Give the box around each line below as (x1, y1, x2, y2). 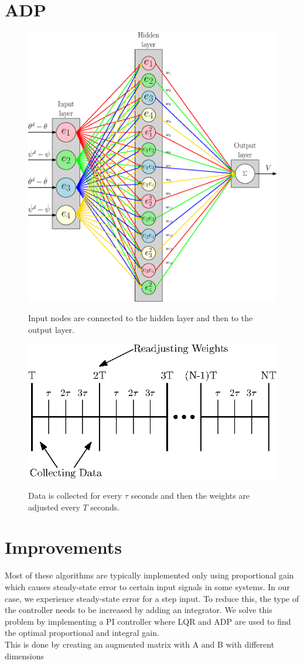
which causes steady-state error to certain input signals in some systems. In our (5, 580, 291, 593)
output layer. (28, 323, 75, 335)
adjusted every (28, 500, 80, 513)
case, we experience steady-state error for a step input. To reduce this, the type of (5, 592, 299, 604)
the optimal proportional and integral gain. (5, 626, 159, 639)
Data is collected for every (28, 489, 122, 502)
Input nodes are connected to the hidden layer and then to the (28, 312, 253, 324)
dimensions (5, 649, 45, 662)
